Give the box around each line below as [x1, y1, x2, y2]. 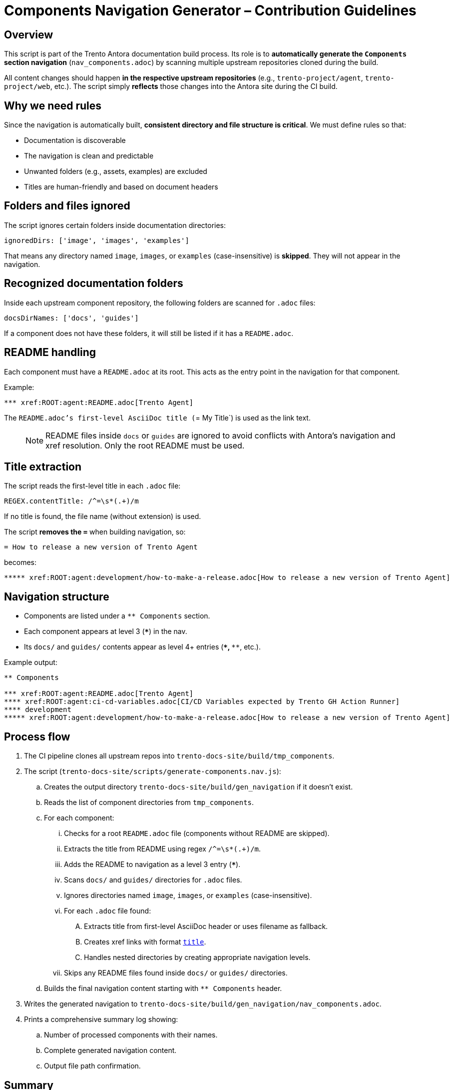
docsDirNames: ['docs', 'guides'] [4, 313, 139, 322]
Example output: [4, 658, 57, 667]
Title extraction [4, 460, 82, 473]
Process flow [4, 730, 70, 743]
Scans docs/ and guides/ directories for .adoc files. [64, 875, 242, 884]
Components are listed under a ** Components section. [24, 611, 210, 620]
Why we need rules [4, 99, 102, 112]
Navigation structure [4, 590, 109, 603]
